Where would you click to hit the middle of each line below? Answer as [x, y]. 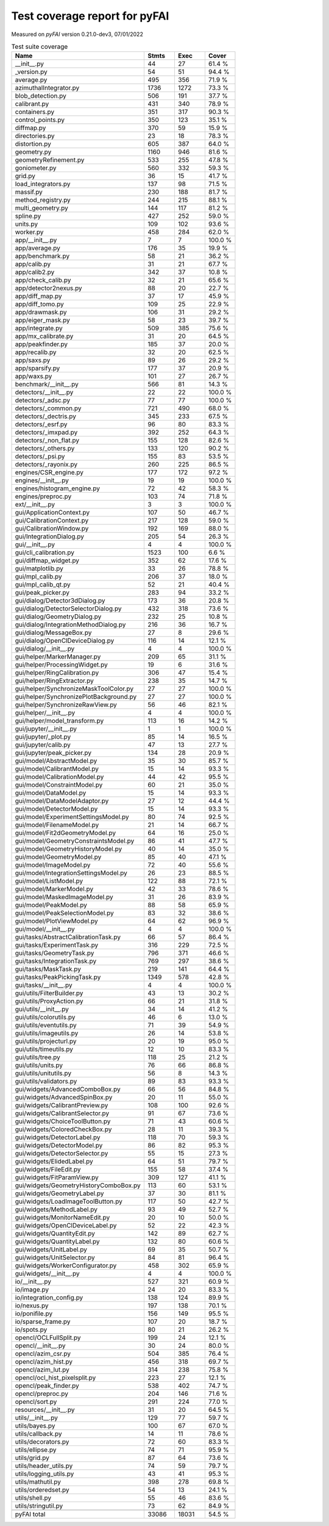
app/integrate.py [39, 328]
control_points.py [40, 120]
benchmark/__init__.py [47, 385]
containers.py [35, 112]
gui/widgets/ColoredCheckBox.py [63, 1129]
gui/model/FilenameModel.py [57, 825]
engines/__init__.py [42, 480]
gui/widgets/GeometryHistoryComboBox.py [78, 1185]
